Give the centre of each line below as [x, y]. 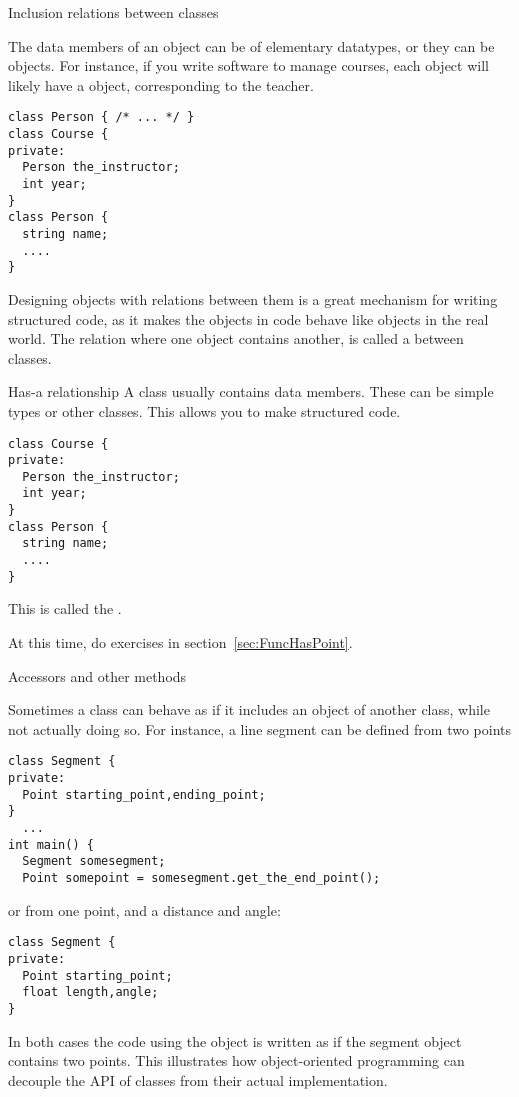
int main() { [51, 844]
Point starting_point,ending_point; [144, 794]
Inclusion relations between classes [113, 12]
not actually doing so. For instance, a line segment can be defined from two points [260, 728]
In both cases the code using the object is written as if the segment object [235, 1040]
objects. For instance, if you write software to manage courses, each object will [248, 65]
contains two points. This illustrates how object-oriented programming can [236, 1060]
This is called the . [65, 608]
